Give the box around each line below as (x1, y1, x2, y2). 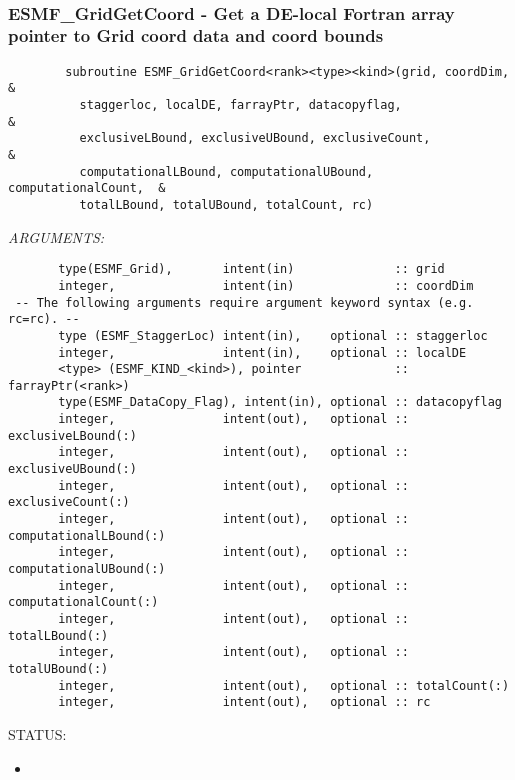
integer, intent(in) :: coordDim (58, 278, 474, 293)
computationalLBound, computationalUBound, (79, 164, 374, 179)
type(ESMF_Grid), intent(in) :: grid (58, 262, 445, 277)
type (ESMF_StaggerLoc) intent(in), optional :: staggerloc (58, 328, 488, 343)
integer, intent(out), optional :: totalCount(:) (58, 678, 510, 693)
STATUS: (8, 723, 67, 744)
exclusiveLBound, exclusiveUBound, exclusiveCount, (79, 131, 431, 146)
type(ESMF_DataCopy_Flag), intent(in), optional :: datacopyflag (58, 395, 502, 410)
